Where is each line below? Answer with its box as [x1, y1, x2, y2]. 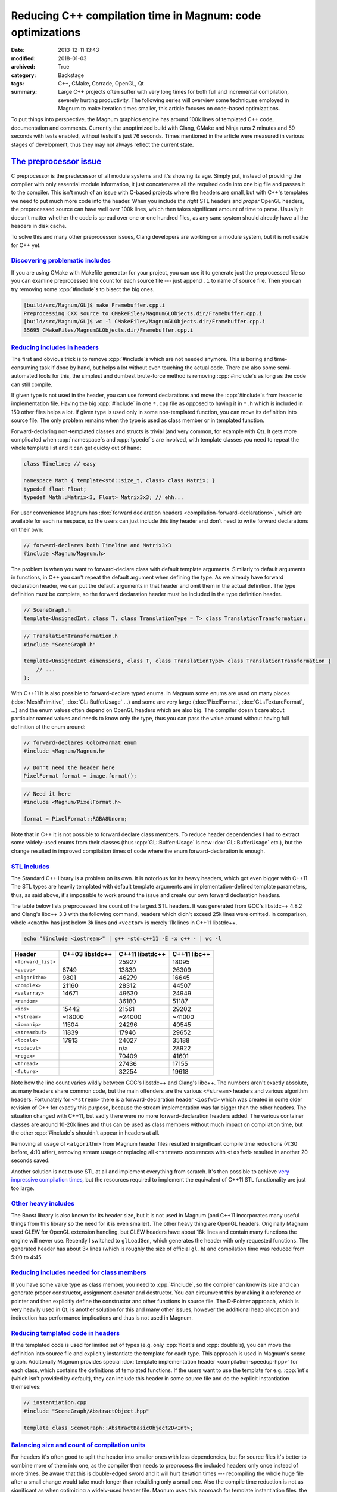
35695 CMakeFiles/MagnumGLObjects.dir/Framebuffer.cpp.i [23, 326, 194, 334]
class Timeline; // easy [23, 460, 96, 467]
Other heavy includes [11, 1200, 75, 1208]
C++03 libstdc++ [62, 950, 113, 958]
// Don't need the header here [23, 764, 116, 771]
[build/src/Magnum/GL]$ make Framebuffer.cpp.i [23, 301, 165, 309]
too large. [11, 1185, 35, 1192]
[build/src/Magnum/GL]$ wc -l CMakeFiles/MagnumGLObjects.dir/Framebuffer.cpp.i [23, 318, 266, 325]
